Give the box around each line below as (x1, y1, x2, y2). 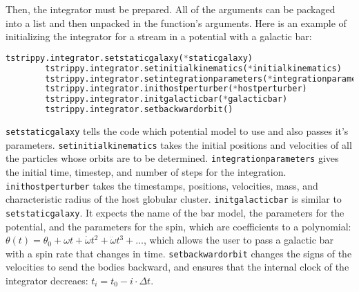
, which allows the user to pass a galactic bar (143, 232, 333, 247)
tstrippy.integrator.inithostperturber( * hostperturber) (45, 84, 307, 94)
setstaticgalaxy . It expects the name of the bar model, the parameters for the (6, 205, 345, 219)
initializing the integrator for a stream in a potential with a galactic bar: (6, 29, 312, 44)
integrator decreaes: (6, 273, 88, 287)
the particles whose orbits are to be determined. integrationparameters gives (6, 151, 339, 165)
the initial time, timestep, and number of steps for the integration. (6, 165, 287, 179)
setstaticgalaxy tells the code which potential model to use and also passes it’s (6, 124, 349, 138)
